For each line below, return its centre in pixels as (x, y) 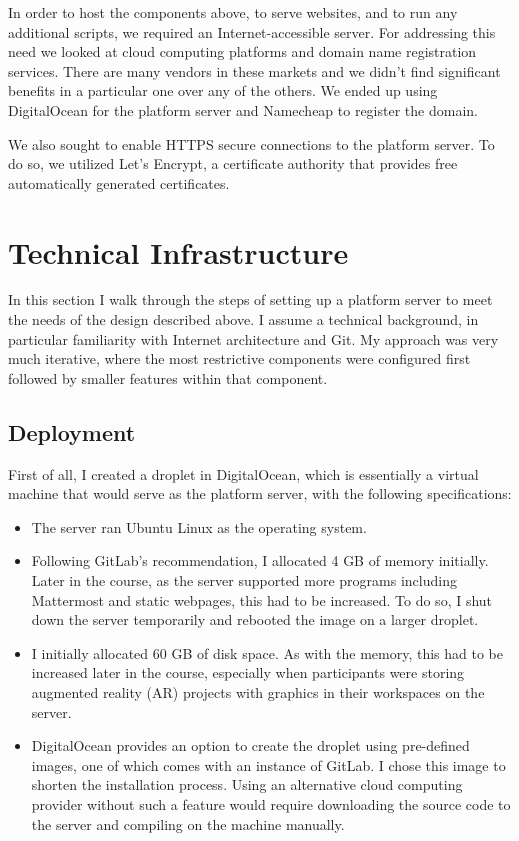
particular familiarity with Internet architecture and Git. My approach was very (253, 338)
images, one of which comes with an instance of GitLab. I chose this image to (268, 764)
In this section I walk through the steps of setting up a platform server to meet (250, 299)
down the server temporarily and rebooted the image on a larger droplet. (255, 619)
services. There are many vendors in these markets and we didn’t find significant (254, 70)
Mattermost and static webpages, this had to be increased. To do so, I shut (262, 599)
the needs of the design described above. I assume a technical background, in (243, 319)
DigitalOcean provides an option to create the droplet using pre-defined (250, 745)
